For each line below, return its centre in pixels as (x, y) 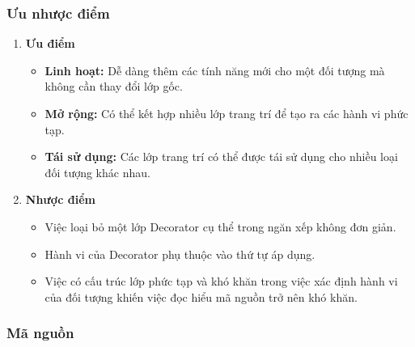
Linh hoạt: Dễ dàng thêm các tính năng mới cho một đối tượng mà (215, 70)
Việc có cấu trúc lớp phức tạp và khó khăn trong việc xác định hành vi (221, 281)
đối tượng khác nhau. (97, 172)
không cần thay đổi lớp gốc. (114, 86)
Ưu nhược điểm (58, 13)
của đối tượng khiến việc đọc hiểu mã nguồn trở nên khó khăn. (201, 296)
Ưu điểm (50, 43)
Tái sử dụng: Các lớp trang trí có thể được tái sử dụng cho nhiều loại (221, 157)
